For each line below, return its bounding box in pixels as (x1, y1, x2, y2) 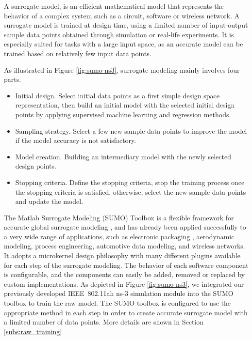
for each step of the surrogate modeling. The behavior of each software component (4, 260, 249, 270)
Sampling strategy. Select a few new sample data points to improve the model (15, 125, 247, 136)
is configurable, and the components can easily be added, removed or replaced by (4, 269, 245, 279)
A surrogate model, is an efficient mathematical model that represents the (4, 1, 224, 11)
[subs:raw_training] (4, 326, 62, 336)
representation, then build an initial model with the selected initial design (15, 100, 235, 110)
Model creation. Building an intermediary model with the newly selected (15, 151, 231, 161)
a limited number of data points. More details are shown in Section (4, 317, 204, 327)
